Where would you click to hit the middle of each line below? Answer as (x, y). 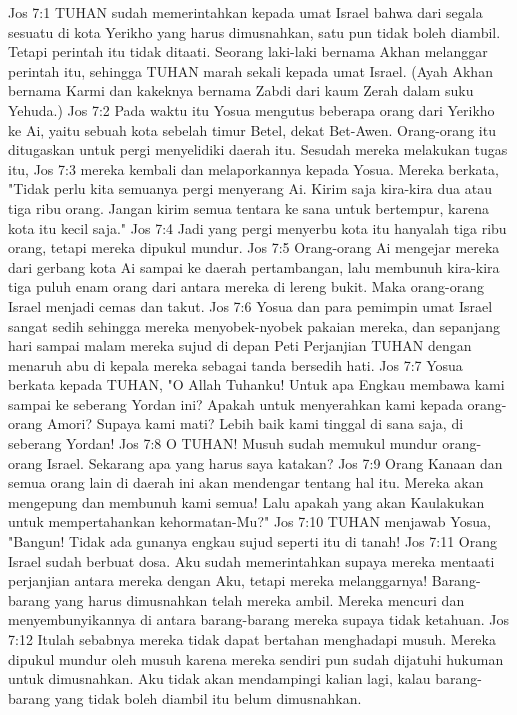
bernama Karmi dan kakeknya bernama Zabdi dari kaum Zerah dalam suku (241, 90)
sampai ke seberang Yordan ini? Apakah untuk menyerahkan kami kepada (235, 403)
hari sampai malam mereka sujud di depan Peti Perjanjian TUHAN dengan (240, 345)
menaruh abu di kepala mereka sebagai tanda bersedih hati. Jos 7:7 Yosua (235, 364)
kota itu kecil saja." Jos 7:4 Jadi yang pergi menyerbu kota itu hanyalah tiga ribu (257, 227)
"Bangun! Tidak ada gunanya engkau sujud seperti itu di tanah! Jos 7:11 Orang (253, 541)
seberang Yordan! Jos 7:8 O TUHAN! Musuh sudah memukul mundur (223, 443)
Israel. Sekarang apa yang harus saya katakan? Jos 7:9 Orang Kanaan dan (274, 462)
